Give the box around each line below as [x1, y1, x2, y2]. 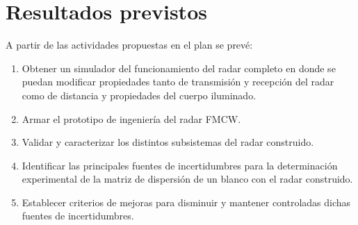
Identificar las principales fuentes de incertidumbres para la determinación [22, 158, 338, 172]
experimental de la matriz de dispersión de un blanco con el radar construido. [22, 172, 353, 186]
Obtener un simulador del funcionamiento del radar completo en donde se [22, 60, 336, 75]
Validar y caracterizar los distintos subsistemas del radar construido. [22, 135, 314, 149]
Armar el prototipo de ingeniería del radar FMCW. [22, 111, 241, 126]
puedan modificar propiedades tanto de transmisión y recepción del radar [22, 74, 334, 89]
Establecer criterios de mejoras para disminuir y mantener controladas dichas [22, 194, 351, 209]
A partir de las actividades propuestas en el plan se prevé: [6, 37, 253, 52]
